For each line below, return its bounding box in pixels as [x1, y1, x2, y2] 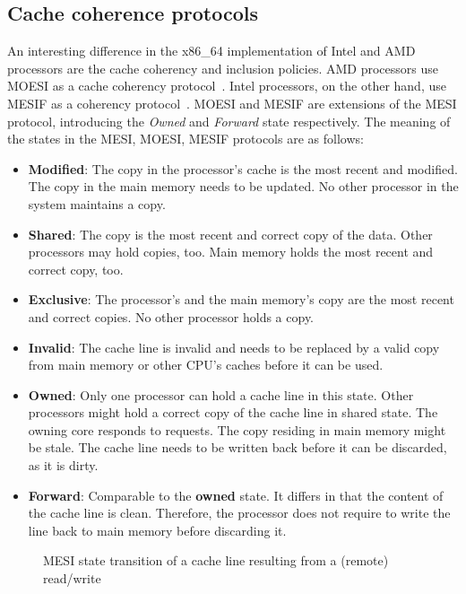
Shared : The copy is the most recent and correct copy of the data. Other [28, 224, 433, 243]
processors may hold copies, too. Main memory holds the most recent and [28, 242, 434, 261]
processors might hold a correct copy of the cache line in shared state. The [28, 403, 438, 422]
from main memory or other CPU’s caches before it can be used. [28, 355, 384, 374]
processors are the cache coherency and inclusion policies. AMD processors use [7, 58, 438, 77]
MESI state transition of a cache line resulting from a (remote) [43, 551, 389, 570]
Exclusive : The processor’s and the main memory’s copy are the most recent [28, 290, 454, 309]
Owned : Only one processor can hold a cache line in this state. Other [28, 385, 414, 404]
